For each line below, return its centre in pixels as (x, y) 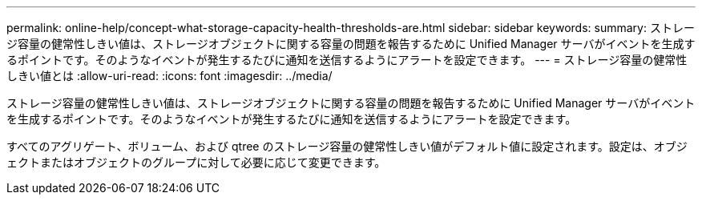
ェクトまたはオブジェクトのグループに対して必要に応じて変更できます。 (196, 162)
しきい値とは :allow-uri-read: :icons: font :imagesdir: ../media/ (169, 76)
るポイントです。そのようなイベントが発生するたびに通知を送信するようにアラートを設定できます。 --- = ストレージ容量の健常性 (347, 60)
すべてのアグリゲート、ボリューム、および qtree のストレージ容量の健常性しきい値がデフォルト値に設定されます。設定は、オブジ (347, 146)
